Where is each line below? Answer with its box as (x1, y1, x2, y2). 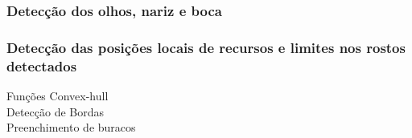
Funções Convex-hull (6, 87, 109, 103)
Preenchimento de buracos (6, 119, 136, 136)
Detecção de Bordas (6, 103, 105, 120)
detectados (6, 55, 77, 75)
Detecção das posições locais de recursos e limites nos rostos (6, 37, 406, 57)
